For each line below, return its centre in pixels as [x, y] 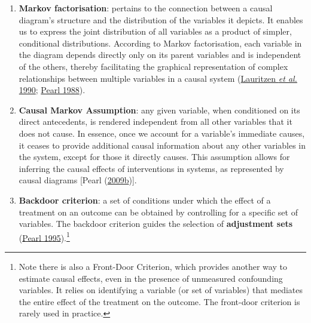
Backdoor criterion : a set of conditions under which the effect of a [145, 200]
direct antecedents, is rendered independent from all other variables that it [155, 121]
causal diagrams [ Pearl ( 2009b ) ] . [78, 180]
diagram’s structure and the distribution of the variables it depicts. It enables [161, 19]
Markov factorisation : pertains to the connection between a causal [146, 8]
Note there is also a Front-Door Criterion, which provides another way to [153, 266]
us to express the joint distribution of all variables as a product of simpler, [155, 31]
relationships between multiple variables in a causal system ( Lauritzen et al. [158, 78]
